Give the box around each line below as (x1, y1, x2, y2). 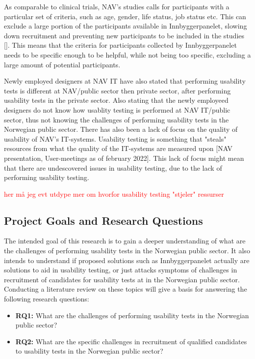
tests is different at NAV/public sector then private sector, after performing (4, 85, 231, 95)
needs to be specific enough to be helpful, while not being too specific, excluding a (4, 49, 251, 60)
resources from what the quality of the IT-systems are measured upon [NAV (4, 143, 233, 153)
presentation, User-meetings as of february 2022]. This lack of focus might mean (4, 152, 244, 163)
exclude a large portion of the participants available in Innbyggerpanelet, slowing (4, 21, 247, 31)
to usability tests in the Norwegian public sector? (15, 346, 163, 356)
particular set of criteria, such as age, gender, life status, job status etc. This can (4, 11, 246, 21)
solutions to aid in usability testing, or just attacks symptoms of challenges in (4, 265, 237, 275)
